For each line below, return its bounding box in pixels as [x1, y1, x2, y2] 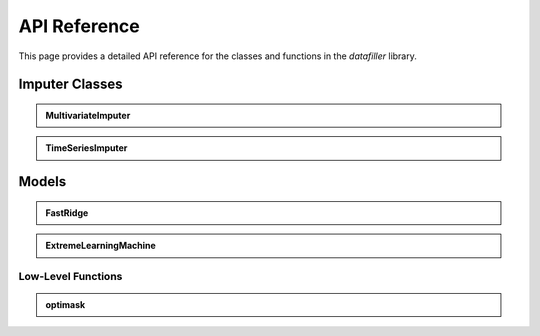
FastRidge [45, 206, 89, 219]
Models [18, 173, 67, 190]
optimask [45, 299, 86, 311]
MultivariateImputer [45, 109, 131, 121]
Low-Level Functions [18, 269, 123, 283]
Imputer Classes [18, 76, 124, 93]
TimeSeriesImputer [45, 142, 128, 154]
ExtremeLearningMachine [45, 240, 157, 252]
